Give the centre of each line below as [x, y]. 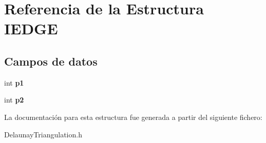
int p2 [14, 100]
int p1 [14, 82]
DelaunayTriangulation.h [43, 134]
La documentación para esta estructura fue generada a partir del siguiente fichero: [133, 117]
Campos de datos [51, 61]
